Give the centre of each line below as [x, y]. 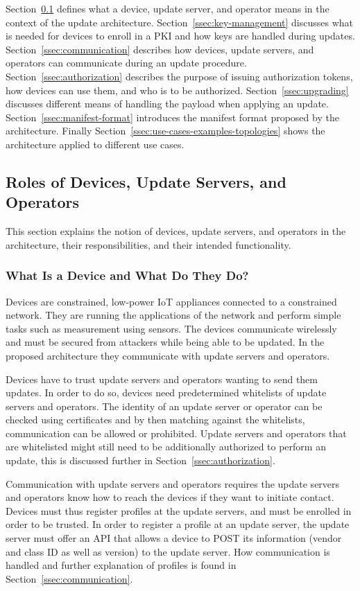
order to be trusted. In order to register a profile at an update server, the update [178, 524]
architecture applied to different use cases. [95, 144]
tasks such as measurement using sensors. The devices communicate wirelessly [171, 328]
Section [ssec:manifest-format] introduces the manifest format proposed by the [172, 117]
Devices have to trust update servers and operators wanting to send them [162, 379]
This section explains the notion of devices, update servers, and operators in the [176, 231]
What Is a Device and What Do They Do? [127, 275]
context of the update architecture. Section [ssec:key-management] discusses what [180, 22]
